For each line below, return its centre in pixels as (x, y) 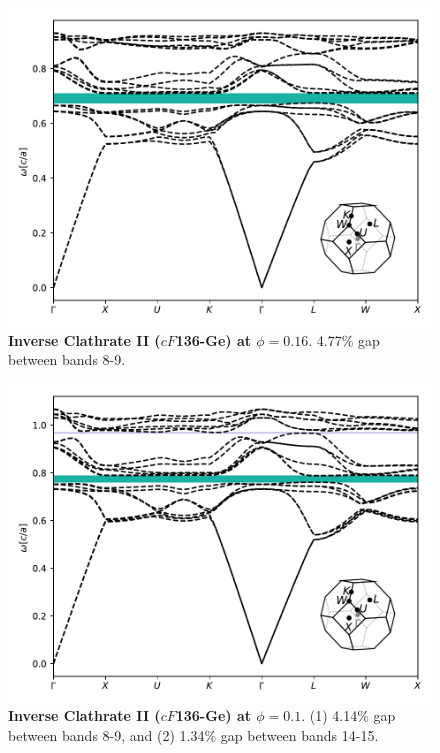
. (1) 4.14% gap (348, 715)
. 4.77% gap (344, 339)
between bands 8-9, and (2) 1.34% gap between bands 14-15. (193, 734)
